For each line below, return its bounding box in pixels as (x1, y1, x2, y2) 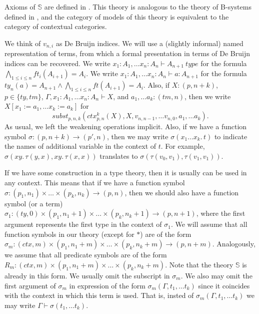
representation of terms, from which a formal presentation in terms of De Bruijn (4, 48, 250, 59)
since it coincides (198, 280, 250, 290)
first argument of (4, 280, 56, 290)
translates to (99, 150, 138, 161)
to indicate (214, 131, 247, 141)
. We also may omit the (180, 270, 252, 280)
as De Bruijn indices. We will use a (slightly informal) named (55, 38, 243, 48)
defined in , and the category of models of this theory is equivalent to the (4, 11, 229, 22)
